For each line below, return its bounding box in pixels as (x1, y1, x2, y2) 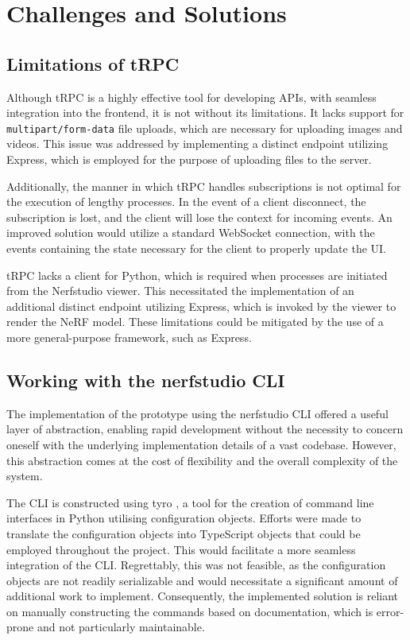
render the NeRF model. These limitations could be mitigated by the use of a (6, 313, 384, 330)
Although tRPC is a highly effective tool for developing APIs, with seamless (6, 88, 377, 105)
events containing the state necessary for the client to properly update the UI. (6, 239, 387, 256)
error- (376, 603, 404, 619)
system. (6, 467, 43, 484)
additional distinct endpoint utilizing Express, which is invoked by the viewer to (6, 297, 396, 314)
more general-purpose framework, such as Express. (6, 328, 252, 345)
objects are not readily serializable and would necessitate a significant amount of (6, 572, 398, 588)
